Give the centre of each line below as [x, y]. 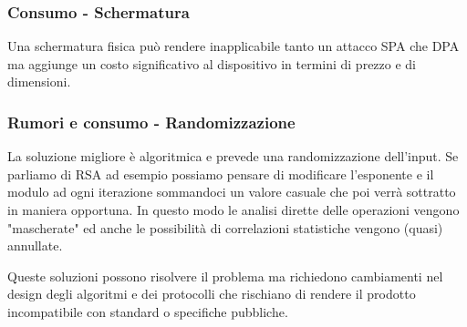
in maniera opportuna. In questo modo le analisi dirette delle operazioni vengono [233, 209]
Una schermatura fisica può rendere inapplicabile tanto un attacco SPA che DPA [233, 46]
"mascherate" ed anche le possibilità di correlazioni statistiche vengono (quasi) [225, 227]
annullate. [35, 245]
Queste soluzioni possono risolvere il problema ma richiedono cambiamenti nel [225, 276]
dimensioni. [39, 82]
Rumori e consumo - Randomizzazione [151, 122]
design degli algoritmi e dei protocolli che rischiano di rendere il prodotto [212, 294]
